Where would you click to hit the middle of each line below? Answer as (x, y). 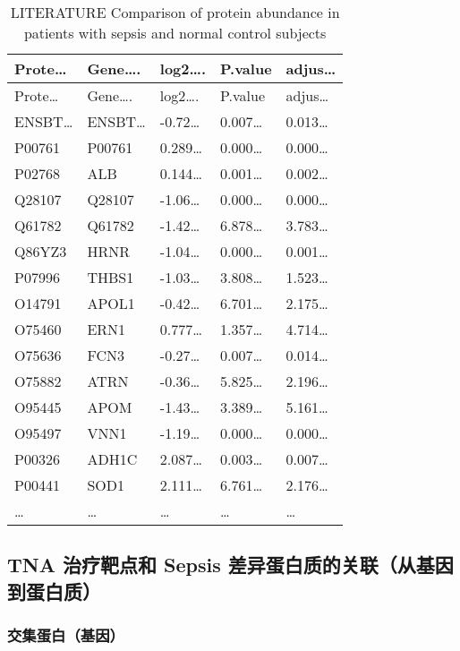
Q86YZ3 (41, 251)
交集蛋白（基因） (66, 635)
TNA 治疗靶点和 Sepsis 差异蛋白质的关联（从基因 (230, 565)
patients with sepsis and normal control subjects (175, 33)
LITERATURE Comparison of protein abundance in (175, 12)
